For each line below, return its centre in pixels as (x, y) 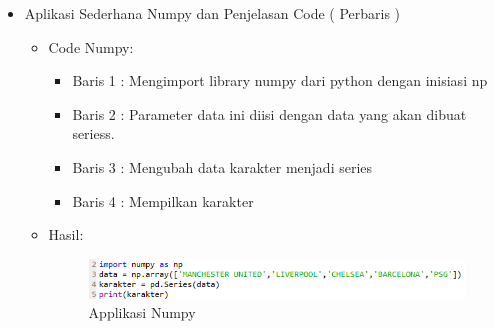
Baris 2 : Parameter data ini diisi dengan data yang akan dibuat (269, 113)
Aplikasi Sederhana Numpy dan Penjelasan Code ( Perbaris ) (212, 13)
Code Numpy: (91, 46)
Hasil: (66, 234)
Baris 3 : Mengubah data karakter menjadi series (222, 166)
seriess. (93, 133)
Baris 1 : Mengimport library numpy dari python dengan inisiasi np (280, 80)
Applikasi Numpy (142, 312)
